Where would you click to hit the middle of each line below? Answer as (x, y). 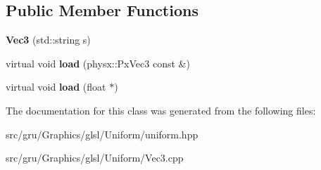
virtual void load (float (56, 87)
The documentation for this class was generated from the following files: (161, 110)
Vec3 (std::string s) (48, 40)
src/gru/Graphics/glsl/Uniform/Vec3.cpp (95, 158)
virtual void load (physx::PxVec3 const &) (98, 63)
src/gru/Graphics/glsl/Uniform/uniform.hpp (102, 134)
